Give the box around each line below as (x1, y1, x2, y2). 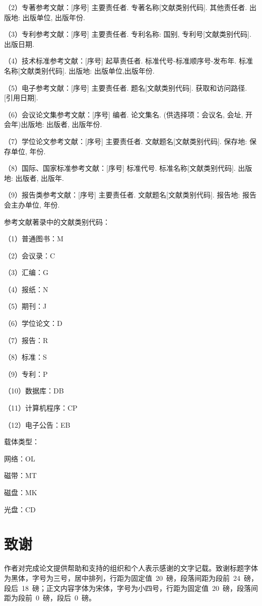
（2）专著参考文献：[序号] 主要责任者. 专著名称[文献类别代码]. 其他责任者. (4, 2, 247, 12)
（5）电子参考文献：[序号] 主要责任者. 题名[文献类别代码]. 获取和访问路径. (4, 82, 247, 93)
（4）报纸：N (4, 284, 48, 294)
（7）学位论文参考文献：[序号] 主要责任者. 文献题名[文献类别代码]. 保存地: (4, 136, 247, 146)
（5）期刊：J (4, 301, 47, 311)
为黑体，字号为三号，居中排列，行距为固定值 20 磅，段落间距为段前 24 (4, 572, 240, 583)
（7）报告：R (4, 334, 48, 345)
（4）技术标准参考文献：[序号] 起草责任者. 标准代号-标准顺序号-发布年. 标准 (4, 55, 253, 66)
